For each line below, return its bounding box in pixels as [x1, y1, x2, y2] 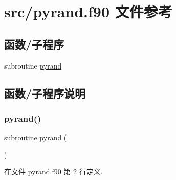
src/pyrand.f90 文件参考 [4, 1, 172, 22]
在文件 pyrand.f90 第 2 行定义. [4, 166, 103, 177]
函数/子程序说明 [4, 85, 86, 101]
